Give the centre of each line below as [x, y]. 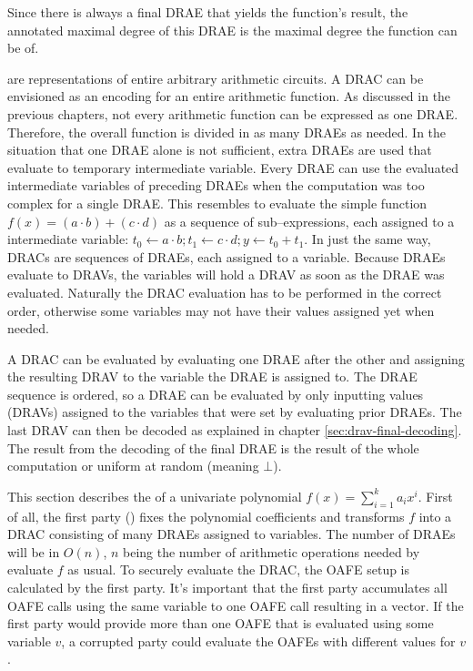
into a [435, 516]
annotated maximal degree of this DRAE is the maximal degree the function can [232, 30]
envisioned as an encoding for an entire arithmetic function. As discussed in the [229, 96]
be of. [23, 48]
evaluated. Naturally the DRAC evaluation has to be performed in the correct [225, 292]
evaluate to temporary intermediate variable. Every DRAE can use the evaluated [233, 167]
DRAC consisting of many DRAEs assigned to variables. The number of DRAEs [231, 534]
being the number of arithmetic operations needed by [272, 551]
